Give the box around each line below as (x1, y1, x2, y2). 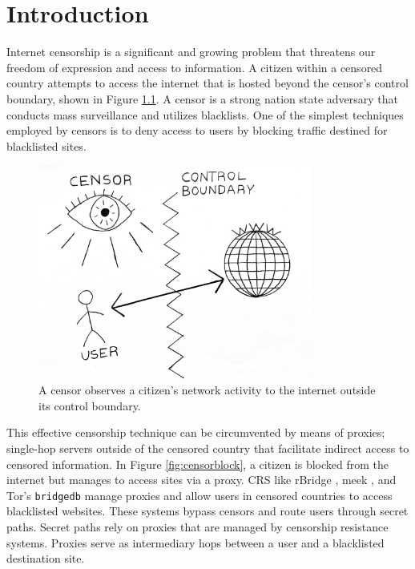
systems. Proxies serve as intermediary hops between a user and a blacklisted (6, 534, 385, 551)
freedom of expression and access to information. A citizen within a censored (6, 59, 383, 75)
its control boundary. (38, 397, 141, 414)
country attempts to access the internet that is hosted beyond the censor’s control (6, 75, 409, 91)
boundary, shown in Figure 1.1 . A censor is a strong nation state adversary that (6, 90, 399, 107)
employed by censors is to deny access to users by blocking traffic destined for (6, 122, 388, 139)
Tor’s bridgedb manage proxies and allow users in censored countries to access (6, 486, 393, 503)
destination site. (6, 550, 85, 567)
